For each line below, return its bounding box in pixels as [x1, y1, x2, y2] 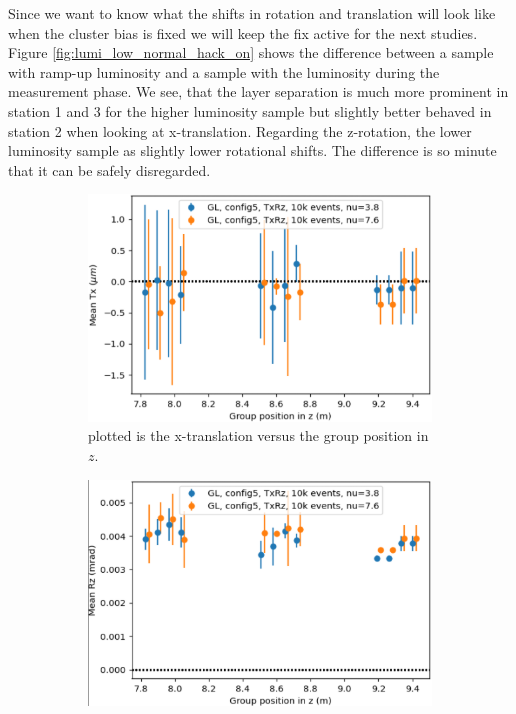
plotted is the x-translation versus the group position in [88, 425, 429, 446]
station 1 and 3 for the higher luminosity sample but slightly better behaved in [8, 100, 492, 121]
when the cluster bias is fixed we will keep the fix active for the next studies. [8, 22, 478, 43]
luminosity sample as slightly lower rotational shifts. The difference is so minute [8, 140, 497, 161]
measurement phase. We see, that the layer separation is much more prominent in [8, 81, 509, 102]
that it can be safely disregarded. [8, 159, 211, 180]
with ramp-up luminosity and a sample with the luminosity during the [8, 61, 440, 82]
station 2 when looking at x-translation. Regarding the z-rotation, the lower [8, 120, 472, 141]
